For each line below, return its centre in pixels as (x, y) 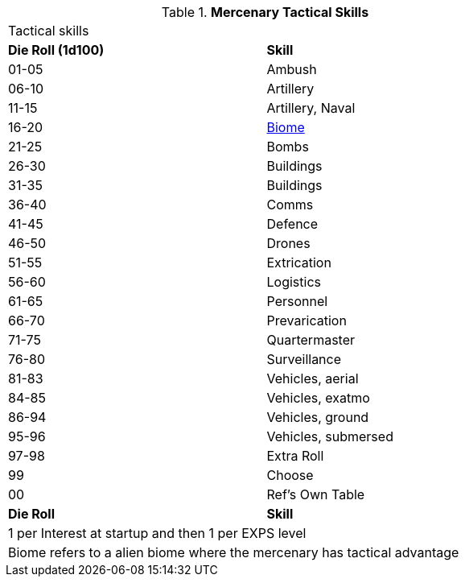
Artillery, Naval (311, 108)
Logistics (294, 282)
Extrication (299, 263)
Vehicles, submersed (330, 436)
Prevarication (307, 320)
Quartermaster (311, 340)
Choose (290, 475)
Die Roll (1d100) (56, 50)
